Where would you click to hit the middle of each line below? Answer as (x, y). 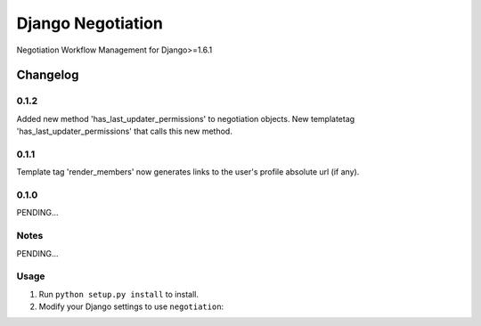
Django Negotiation (90, 23)
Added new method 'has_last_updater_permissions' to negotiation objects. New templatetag (186, 118)
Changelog (48, 75)
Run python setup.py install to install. (119, 294)
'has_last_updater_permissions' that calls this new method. (125, 131)
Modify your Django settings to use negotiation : (131, 306)
